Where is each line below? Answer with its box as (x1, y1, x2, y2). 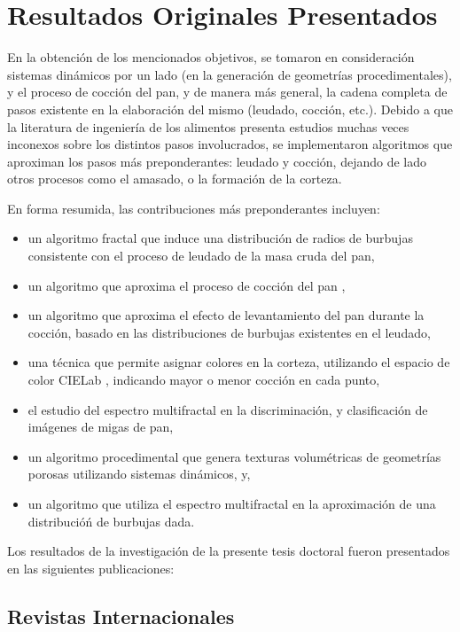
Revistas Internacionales (7, 602, 235, 629)
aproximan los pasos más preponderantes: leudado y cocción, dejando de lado (7, 152, 427, 170)
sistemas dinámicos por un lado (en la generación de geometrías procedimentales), (7, 65, 452, 83)
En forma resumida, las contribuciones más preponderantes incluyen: (7, 199, 380, 217)
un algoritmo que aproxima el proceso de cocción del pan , (27, 276, 346, 294)
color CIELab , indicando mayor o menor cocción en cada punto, (27, 371, 380, 389)
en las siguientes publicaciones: (7, 558, 175, 577)
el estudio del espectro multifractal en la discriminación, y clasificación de (27, 400, 428, 418)
